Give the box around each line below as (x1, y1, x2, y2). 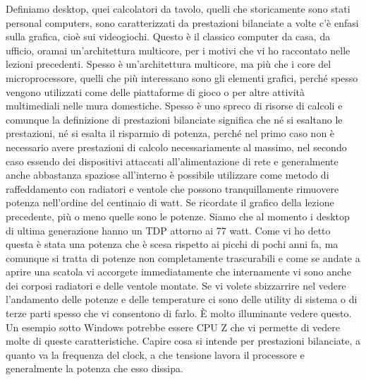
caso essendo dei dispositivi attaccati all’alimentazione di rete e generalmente (6, 153, 338, 168)
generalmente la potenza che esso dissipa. (6, 361, 183, 376)
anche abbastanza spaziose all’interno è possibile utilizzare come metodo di (6, 167, 329, 182)
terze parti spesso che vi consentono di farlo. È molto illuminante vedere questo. (6, 306, 352, 321)
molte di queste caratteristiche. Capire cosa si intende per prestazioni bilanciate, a (6, 333, 360, 348)
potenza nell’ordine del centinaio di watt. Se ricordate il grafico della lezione (6, 195, 334, 210)
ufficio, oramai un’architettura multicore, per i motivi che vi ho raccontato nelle (6, 42, 350, 57)
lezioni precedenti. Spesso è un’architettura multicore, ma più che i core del (6, 57, 331, 71)
